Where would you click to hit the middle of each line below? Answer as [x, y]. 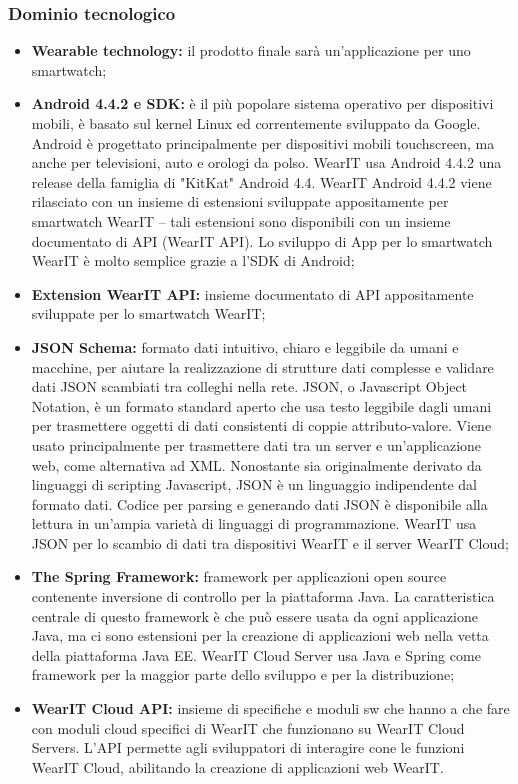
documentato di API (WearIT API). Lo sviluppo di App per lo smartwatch [262, 240]
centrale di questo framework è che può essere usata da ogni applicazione [254, 615]
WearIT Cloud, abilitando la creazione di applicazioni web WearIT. [237, 766]
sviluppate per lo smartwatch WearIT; [148, 313]
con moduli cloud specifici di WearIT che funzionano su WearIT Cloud [248, 727]
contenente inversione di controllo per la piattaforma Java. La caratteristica [263, 596]
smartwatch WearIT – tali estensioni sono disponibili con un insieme [241, 220]
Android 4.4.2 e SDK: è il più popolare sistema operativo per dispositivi [262, 103]
